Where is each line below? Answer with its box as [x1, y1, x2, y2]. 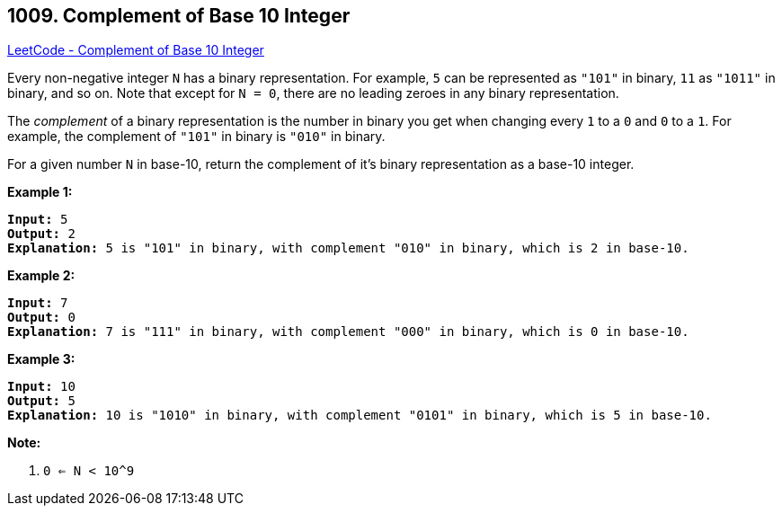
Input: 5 [7, 212, 68, 227]
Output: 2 [7, 226, 76, 242]
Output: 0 [7, 310, 76, 325]
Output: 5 [7, 394, 76, 409]
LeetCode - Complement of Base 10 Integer [7, 42, 264, 58]
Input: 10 [7, 379, 76, 394]
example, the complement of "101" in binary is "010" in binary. [7, 128, 386, 145]
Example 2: [7, 268, 76, 284]
